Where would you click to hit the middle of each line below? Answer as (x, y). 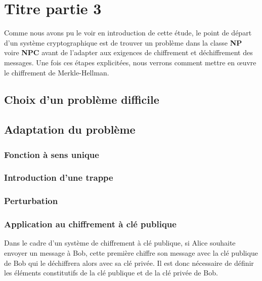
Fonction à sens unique (52, 154)
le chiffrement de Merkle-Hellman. (57, 72)
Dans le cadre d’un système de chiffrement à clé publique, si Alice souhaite (120, 243)
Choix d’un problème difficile (82, 99)
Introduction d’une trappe (59, 177)
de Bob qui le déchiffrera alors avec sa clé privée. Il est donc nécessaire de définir (129, 263)
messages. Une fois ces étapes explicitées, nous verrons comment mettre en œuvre (130, 62)
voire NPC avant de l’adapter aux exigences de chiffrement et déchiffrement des (128, 52)
